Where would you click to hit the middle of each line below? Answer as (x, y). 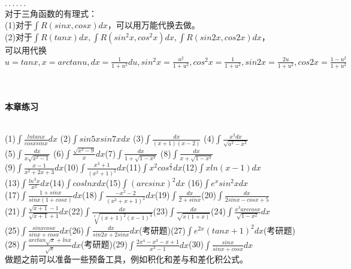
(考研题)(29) (104, 244)
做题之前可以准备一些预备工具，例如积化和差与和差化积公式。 (126, 259)
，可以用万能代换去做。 (154, 25)
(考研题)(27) (162, 230)
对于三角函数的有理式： (51, 13)
